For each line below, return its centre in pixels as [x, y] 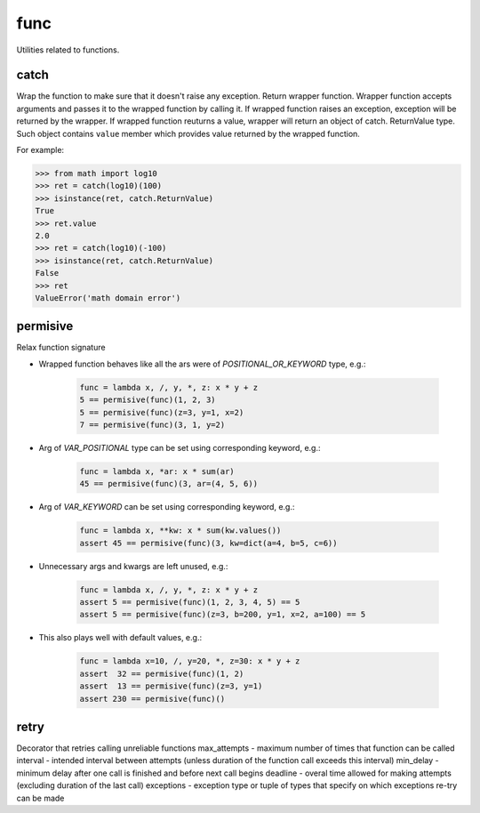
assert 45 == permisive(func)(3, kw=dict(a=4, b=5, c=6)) [208, 543]
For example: [40, 150]
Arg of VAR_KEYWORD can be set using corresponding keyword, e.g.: [167, 507]
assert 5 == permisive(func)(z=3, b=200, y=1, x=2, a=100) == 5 [223, 615]
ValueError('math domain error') [108, 298]
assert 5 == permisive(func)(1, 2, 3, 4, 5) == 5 [190, 602]
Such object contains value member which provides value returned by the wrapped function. [188, 133]
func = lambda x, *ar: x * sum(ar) [157, 471]
